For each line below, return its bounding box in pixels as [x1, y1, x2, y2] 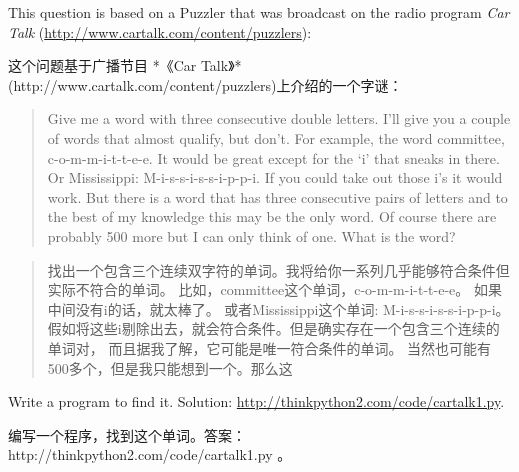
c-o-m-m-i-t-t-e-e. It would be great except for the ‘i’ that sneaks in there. [47, 147, 500, 168]
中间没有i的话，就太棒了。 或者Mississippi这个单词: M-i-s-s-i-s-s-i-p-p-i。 [47, 298, 510, 319]
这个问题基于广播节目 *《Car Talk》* [8, 55, 242, 76]
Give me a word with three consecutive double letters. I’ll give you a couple [47, 108, 511, 129]
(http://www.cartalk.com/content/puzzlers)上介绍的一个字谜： [8, 74, 403, 95]
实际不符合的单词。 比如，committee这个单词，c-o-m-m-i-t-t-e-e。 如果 [47, 279, 502, 300]
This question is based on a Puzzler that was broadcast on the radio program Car [8, 2, 510, 22]
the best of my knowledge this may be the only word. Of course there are [47, 206, 497, 227]
